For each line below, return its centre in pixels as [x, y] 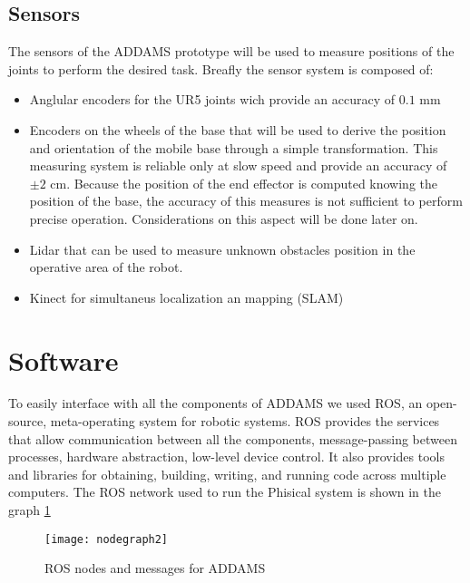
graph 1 [29, 510]
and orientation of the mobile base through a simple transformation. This [234, 147]
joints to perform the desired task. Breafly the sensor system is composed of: [221, 68]
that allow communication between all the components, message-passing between [233, 438]
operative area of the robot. [106, 267]
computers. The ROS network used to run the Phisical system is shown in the [225, 492]
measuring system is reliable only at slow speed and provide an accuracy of [238, 165]
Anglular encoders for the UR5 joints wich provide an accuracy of [212, 99]
